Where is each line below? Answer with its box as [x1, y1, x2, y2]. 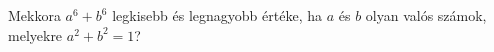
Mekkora [8, 5, 61, 25]
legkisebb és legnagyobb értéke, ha [112, 5, 322, 25]
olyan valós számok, [365, 5, 487, 25]
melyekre [8, 24, 63, 45]
